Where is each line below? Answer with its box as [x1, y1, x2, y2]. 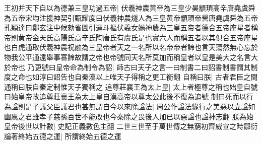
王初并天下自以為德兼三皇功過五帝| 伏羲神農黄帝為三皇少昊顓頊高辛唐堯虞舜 [4, 3, 255, 13]
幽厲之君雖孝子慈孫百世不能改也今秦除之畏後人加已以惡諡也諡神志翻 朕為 [4, 111, 246, 121]
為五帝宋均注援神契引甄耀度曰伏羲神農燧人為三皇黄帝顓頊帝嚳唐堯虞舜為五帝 [4, 12, 258, 23]
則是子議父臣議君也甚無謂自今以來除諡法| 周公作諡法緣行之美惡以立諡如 [18, 101, 255, 111]
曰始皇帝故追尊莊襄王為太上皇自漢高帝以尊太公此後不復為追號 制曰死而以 [4, 91, 246, 102]
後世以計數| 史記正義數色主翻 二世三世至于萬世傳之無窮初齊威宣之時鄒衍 [18, 121, 258, 131]
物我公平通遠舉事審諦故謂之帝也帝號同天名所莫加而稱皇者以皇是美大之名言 [4, 51, 251, 62]
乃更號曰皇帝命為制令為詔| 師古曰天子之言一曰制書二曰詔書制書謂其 [27, 61, 251, 72]
